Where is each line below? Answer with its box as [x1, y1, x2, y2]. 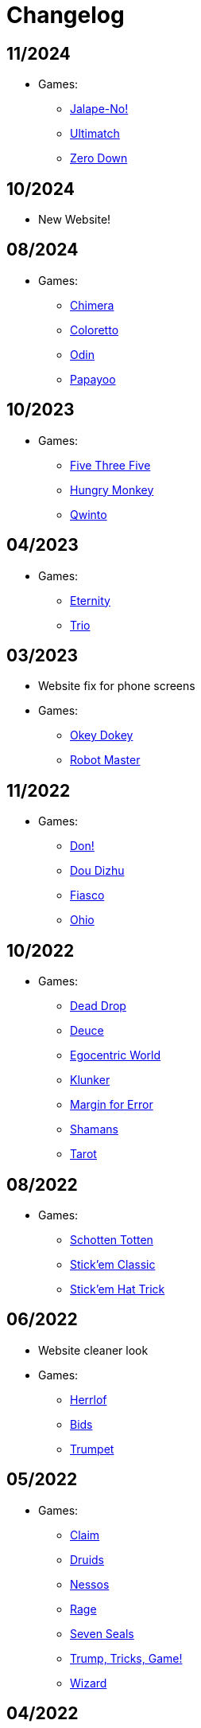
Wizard [70, 1675, 107, 1690]
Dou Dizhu [70, 864, 125, 878]
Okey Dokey [70, 728, 133, 743]
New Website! [38, 213, 111, 227]
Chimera [70, 298, 114, 312]
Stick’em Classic [70, 1257, 156, 1271]
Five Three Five [70, 458, 151, 472]
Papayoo [70, 372, 116, 386]
